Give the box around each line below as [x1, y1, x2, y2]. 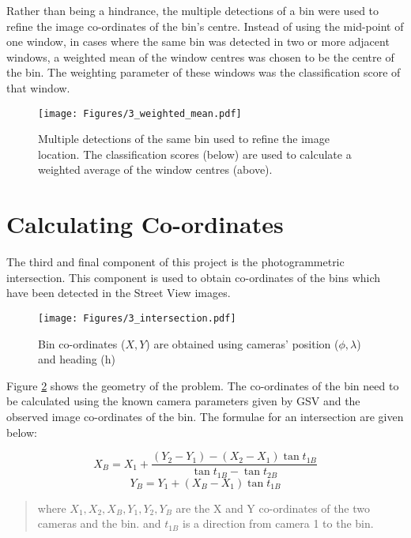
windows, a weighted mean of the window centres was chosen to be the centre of [6, 48, 394, 65]
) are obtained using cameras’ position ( [145, 335, 339, 352]
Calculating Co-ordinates [6, 208, 284, 240]
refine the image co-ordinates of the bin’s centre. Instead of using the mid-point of [6, 17, 404, 34]
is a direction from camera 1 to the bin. [182, 515, 374, 532]
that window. [6, 79, 70, 96]
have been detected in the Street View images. [6, 284, 231, 301]
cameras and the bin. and [37, 515, 161, 532]
